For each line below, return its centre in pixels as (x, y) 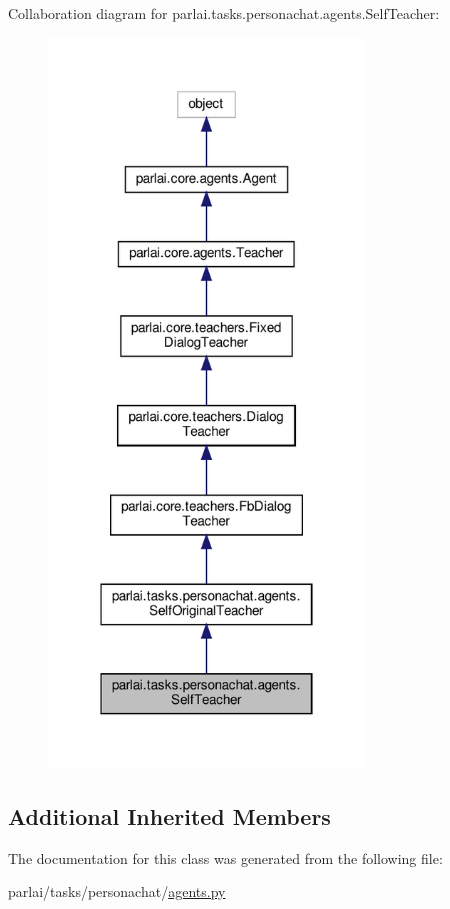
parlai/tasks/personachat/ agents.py (117, 891)
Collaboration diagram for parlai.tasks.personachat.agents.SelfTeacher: (224, 13)
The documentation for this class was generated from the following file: (225, 857)
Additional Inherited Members (169, 815)
